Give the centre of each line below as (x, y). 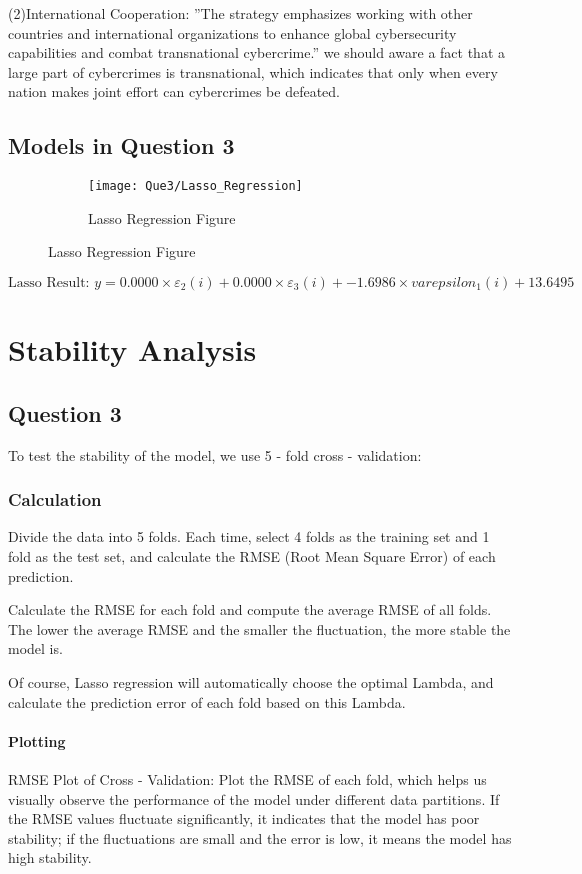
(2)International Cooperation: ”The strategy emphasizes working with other (240, 13)
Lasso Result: (49, 283)
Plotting (37, 740)
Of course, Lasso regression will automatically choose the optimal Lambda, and (251, 681)
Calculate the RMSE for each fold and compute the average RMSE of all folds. (250, 609)
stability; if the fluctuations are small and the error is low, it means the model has (260, 837)
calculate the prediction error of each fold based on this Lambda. (207, 701)
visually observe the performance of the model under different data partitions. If (254, 798)
